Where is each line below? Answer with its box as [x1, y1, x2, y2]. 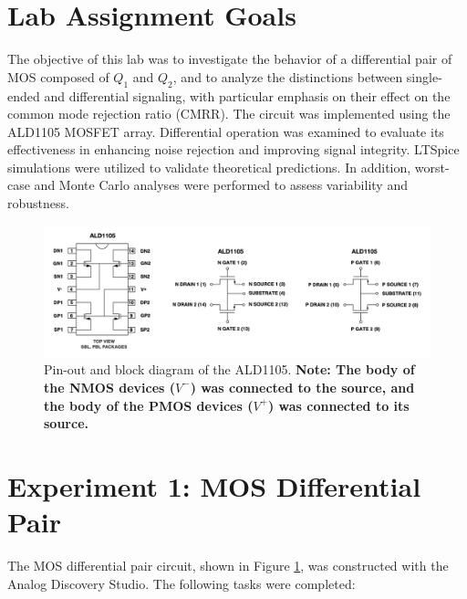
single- [406, 67, 442, 86]
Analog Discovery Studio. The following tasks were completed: [7, 573, 356, 593]
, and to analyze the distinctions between [172, 67, 403, 86]
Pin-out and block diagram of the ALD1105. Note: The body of [44, 360, 415, 379]
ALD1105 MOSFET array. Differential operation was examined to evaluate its [7, 121, 444, 141]
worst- [414, 157, 450, 176]
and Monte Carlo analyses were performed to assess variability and [34, 175, 408, 194]
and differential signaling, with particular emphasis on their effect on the [44, 86, 451, 105]
